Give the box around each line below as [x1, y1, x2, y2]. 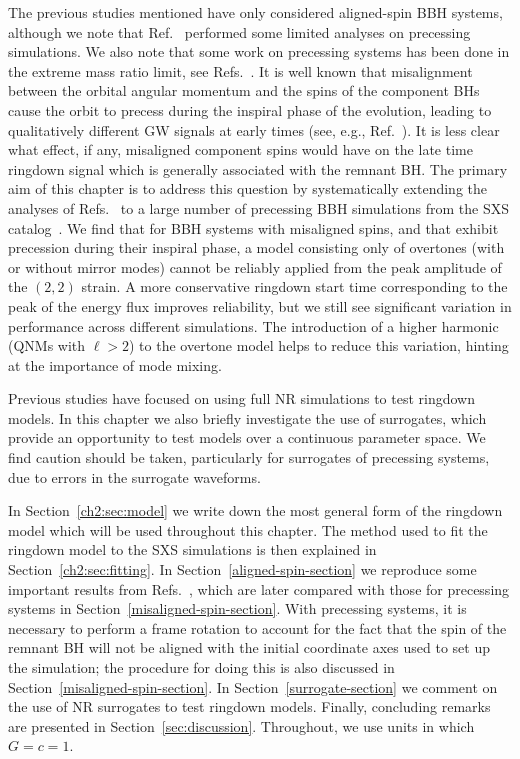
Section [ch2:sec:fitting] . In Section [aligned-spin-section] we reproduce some [8, 559, 477, 580]
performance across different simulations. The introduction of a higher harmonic [8, 315, 499, 336]
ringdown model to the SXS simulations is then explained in [8, 539, 377, 560]
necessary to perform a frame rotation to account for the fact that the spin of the [8, 617, 507, 638]
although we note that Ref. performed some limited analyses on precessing [8, 21, 471, 42]
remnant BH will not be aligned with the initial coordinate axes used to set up [8, 637, 490, 658]
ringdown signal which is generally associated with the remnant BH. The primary [8, 158, 508, 179]
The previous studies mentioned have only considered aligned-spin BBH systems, [8, 2, 503, 22]
